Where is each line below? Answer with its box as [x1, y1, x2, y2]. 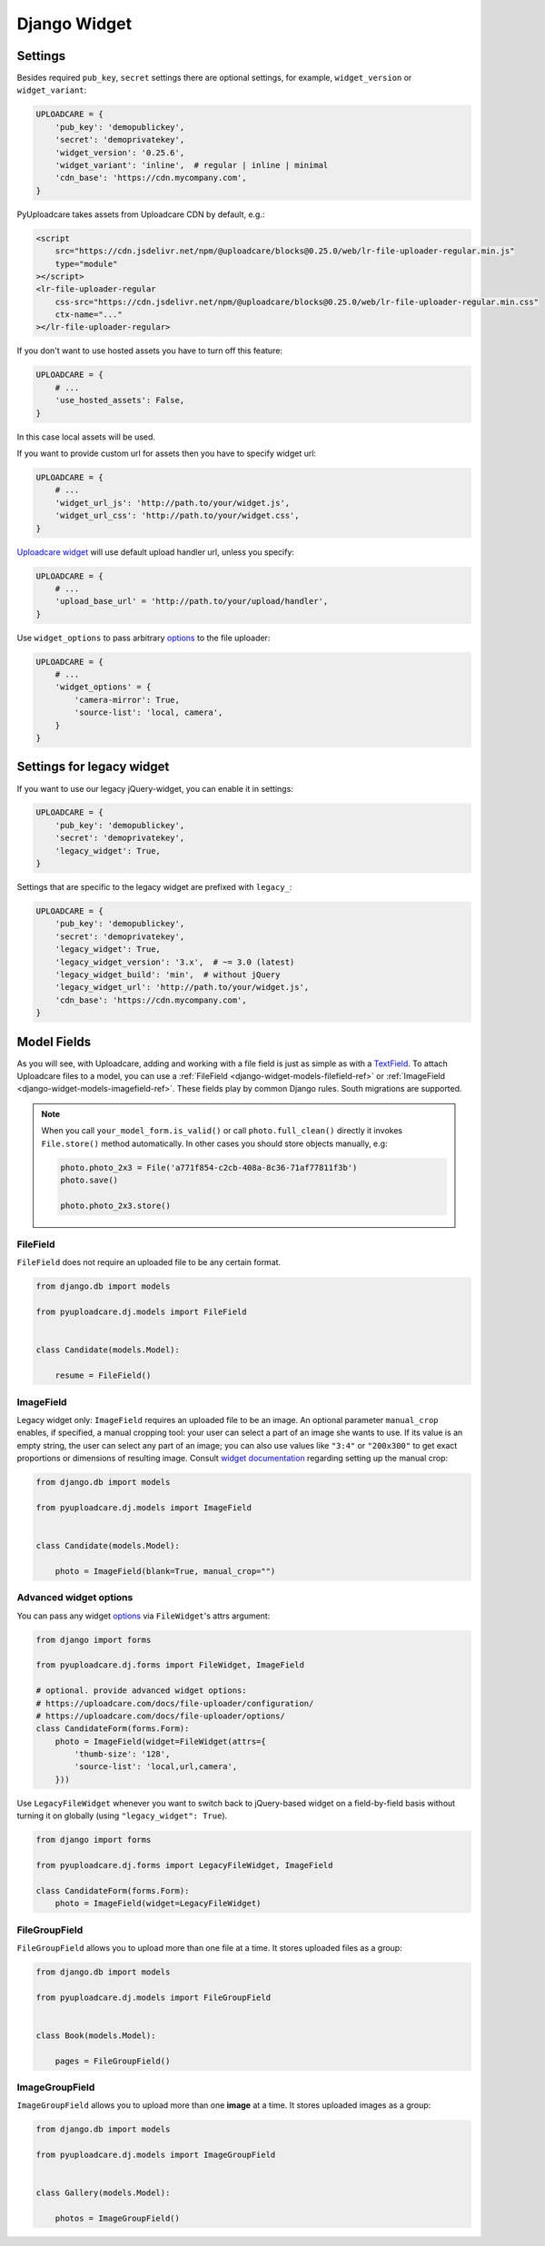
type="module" [54, 259, 118, 269]
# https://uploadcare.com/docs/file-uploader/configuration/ [35, 1698, 314, 1708]
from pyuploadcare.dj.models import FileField [35, 1307, 247, 1317]
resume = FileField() [54, 1370, 152, 1380]
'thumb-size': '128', [74, 1749, 171, 1759]
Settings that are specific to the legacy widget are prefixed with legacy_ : [16, 882, 292, 893]
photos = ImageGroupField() [54, 2213, 181, 2224]
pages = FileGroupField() [54, 2055, 171, 2066]
